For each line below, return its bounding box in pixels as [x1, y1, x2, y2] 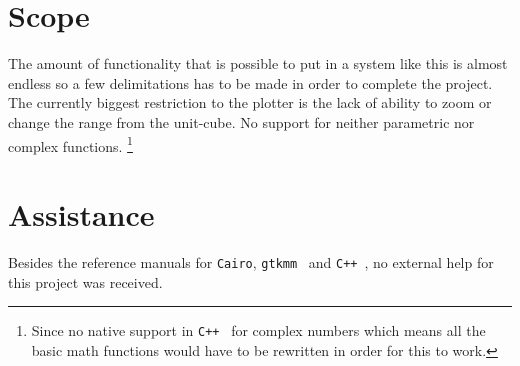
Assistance [8, 193, 155, 234]
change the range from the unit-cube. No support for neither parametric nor [8, 111, 475, 132]
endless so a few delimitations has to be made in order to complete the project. [8, 72, 493, 93]
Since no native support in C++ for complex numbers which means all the [31, 320, 486, 341]
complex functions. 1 [8, 132, 133, 156]
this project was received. [8, 271, 163, 292]
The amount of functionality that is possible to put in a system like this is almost [8, 53, 508, 74]
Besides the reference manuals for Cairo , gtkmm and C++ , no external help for [8, 251, 494, 272]
